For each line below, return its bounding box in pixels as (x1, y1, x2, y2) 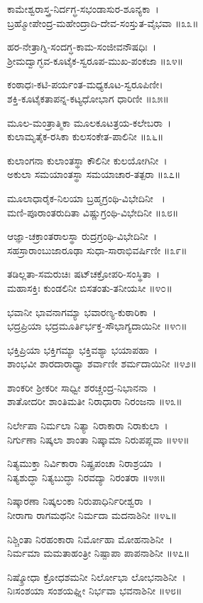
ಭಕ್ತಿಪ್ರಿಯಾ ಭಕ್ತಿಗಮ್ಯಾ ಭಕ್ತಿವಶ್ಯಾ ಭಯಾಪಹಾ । (7, 342, 158, 357)
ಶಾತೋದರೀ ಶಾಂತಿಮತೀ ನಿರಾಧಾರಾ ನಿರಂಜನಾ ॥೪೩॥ (7, 394, 182, 409)
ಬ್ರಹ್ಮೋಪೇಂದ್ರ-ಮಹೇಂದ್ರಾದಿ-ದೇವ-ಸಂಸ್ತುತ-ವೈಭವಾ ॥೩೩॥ (7, 15, 199, 30)
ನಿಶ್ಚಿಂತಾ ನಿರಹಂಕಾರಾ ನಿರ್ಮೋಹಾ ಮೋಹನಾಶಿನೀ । (7, 531, 173, 546)
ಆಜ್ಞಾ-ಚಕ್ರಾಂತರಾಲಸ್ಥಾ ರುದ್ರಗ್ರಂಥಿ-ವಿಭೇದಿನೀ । (7, 229, 158, 243)
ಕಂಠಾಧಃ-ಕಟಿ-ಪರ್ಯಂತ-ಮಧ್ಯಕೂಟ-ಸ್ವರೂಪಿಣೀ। (7, 77, 163, 92)
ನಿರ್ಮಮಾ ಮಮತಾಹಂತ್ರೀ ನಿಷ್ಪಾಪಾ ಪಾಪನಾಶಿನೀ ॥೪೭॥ (7, 545, 190, 560)
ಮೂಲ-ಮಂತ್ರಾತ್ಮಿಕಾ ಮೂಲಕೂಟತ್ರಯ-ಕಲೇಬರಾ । (7, 115, 172, 130)
